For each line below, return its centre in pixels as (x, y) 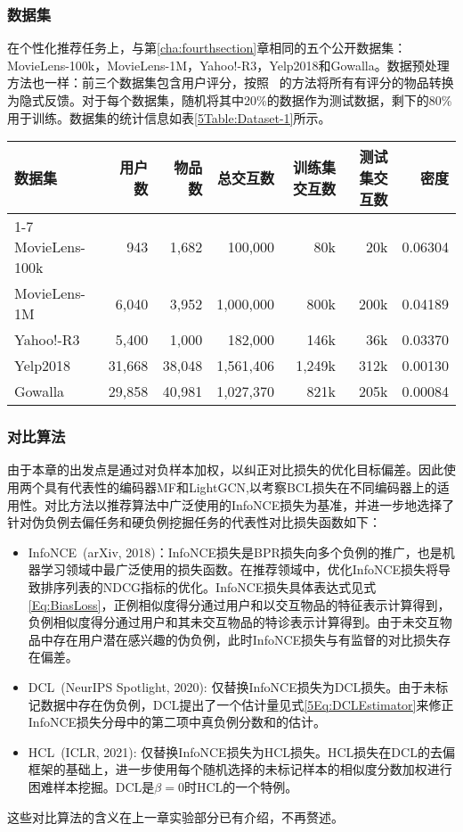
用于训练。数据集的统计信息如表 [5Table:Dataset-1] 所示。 (169, 117)
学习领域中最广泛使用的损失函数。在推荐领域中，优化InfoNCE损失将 (240, 569)
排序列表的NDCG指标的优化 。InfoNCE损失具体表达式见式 (208, 586)
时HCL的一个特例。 (241, 786)
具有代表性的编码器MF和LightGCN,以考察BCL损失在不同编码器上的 (240, 487)
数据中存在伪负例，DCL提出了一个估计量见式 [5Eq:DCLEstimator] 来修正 (247, 704)
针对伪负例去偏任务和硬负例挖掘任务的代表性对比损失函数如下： (194, 522)
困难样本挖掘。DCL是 (91, 786)
